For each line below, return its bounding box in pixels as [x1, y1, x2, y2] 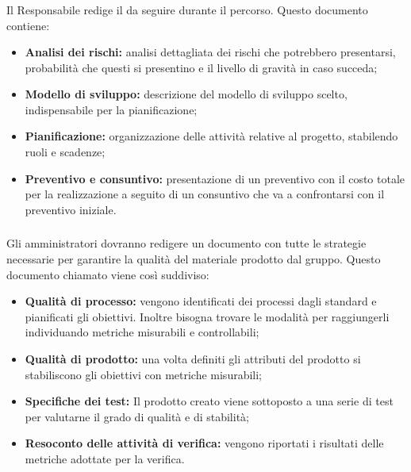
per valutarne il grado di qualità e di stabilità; [25, 408, 249, 424]
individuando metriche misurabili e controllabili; [25, 324, 259, 340]
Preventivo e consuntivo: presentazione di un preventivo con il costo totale [25, 170, 405, 186]
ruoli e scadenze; [25, 144, 106, 160]
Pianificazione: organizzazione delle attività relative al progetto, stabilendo [25, 128, 398, 144]
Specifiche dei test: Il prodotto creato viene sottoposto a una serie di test [25, 393, 394, 409]
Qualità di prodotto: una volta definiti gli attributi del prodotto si [25, 350, 361, 366]
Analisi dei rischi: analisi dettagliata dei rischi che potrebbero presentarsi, [25, 44, 396, 60]
